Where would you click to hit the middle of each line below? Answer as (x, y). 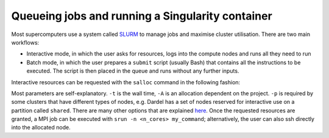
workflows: (25, 42)
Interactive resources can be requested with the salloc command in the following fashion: (126, 82)
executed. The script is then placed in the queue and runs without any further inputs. (133, 71)
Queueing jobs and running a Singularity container (142, 16)
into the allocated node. (41, 128)
